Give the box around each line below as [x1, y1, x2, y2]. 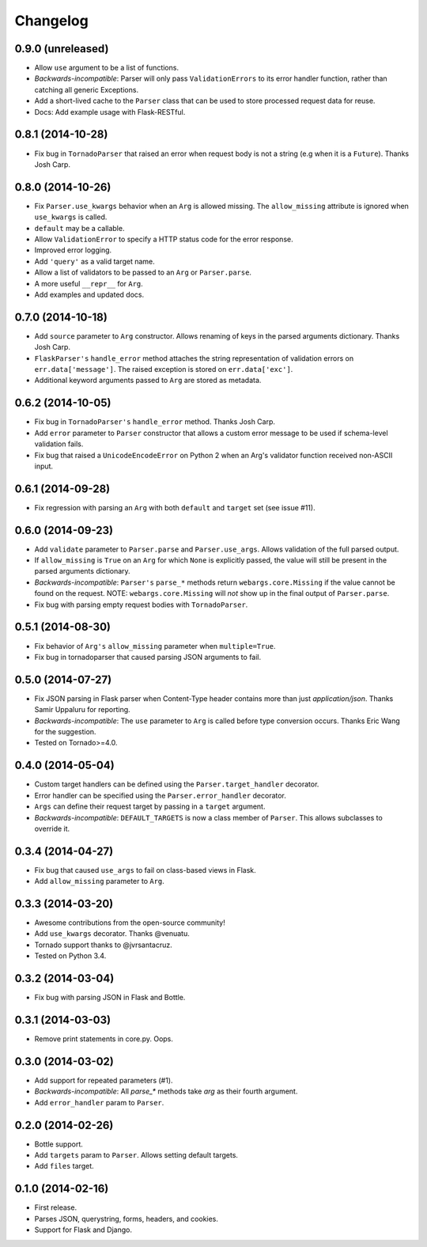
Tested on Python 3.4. [34, 951, 107, 961]
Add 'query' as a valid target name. [34, 256, 156, 266]
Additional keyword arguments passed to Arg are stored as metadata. [34, 376, 262, 385]
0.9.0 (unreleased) [14, 42, 109, 55]
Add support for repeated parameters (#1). [34, 1075, 173, 1085]
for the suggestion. [34, 727, 96, 737]
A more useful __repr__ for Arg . [34, 279, 144, 288]
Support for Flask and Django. [34, 1225, 132, 1234]
